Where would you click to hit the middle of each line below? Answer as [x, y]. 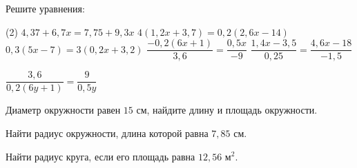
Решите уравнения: [45, 8]
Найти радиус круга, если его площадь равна [100, 156]
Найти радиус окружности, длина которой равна [107, 133]
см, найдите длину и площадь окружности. [227, 110]
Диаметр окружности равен [63, 110]
